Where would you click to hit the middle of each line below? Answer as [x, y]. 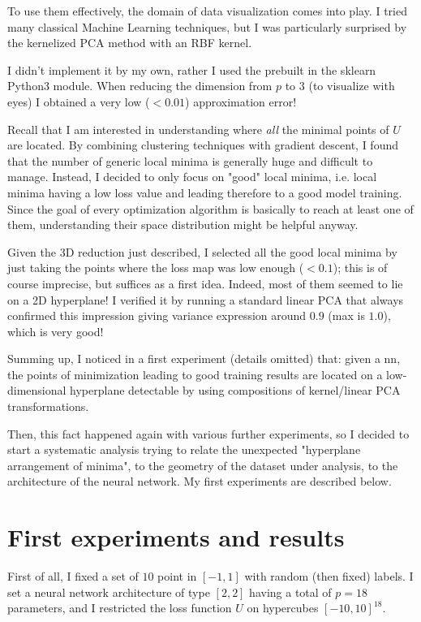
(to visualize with [352, 86]
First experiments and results [176, 537]
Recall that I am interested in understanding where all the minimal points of [198, 129]
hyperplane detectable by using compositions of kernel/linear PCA [235, 390]
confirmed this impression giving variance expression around [157, 315]
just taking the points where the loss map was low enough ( [156, 268]
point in [177, 576]
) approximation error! [241, 101]
